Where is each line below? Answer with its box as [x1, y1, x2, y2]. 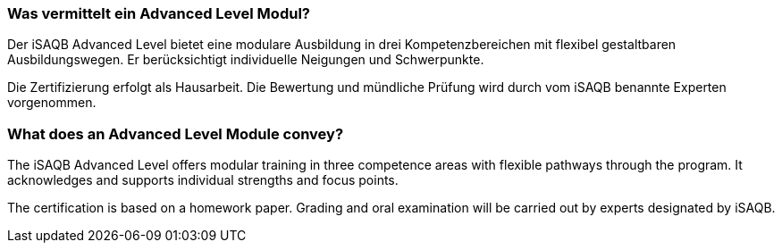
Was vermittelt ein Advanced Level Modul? [7, 4, 310, 22]
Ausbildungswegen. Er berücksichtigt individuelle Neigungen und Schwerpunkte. [7, 52, 484, 68]
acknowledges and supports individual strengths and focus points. [7, 172, 399, 188]
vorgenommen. [7, 95, 97, 111]
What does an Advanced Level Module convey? [7, 124, 344, 143]
